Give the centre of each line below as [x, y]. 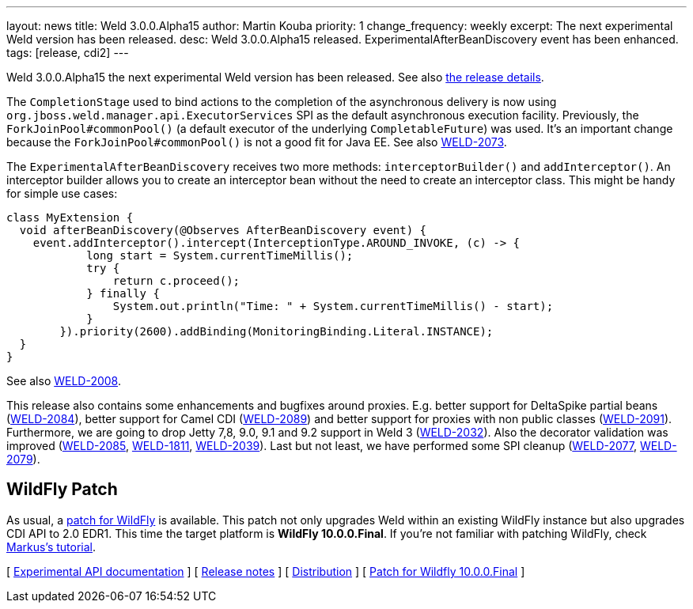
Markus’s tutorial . [51, 547]
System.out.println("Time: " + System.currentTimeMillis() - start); [333, 306]
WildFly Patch [62, 490]
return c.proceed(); [176, 281]
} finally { [123, 293]
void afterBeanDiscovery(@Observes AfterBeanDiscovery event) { [223, 230]
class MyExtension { [70, 217]
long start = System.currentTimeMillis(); [220, 255]
